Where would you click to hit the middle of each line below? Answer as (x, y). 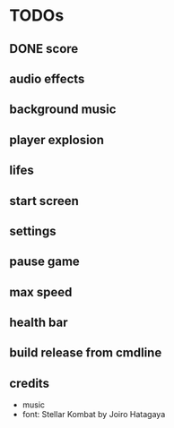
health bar (39, 323)
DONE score (44, 49)
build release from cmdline (86, 353)
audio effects (47, 78)
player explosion (57, 140)
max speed (41, 292)
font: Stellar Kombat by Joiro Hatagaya (94, 415)
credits (30, 383)
